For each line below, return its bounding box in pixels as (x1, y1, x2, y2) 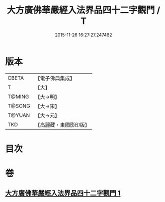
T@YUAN (7, 111, 30, 118)
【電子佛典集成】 (35, 75, 76, 82)
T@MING (7, 93, 29, 100)
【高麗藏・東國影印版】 (35, 121, 90, 128)
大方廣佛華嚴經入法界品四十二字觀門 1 (5, 189, 121, 198)
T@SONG (7, 102, 31, 109)
